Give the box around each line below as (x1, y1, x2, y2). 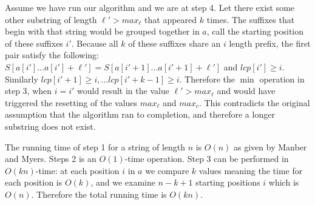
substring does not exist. (5, 119, 96, 132)
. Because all (71, 36, 118, 49)
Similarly (5, 72, 38, 85)
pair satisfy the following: (5, 49, 99, 61)
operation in (259, 72, 305, 85)
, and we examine (90, 176, 155, 189)
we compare (145, 164, 189, 176)
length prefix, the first (229, 36, 311, 49)
